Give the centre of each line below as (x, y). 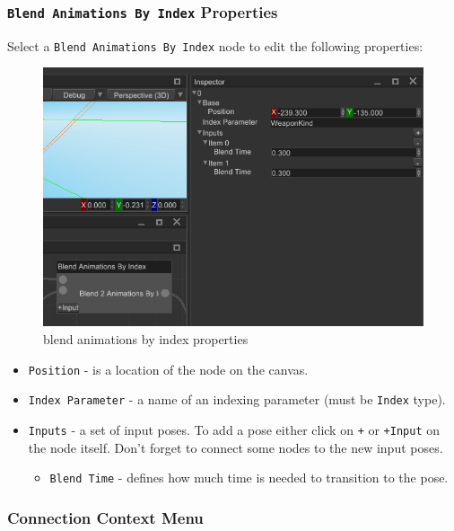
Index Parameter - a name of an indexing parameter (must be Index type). (237, 399)
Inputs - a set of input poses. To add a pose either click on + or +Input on (234, 429)
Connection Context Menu (105, 517)
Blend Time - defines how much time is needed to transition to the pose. (249, 478)
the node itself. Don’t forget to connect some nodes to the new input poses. (236, 447)
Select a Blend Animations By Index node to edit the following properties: (215, 45)
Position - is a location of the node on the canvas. (168, 369)
